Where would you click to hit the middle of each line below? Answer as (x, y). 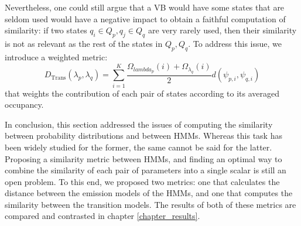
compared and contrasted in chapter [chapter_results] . (102, 216)
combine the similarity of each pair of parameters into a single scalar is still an (146, 170)
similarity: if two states (46, 30)
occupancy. (24, 105)
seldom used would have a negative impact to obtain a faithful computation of (145, 18)
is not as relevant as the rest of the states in (84, 43)
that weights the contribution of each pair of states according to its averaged (142, 93)
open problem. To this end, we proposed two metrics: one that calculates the (142, 181)
